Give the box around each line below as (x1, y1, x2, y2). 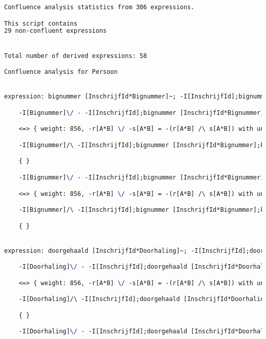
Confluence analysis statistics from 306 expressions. (4, 4, 195, 11)
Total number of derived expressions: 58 (4, 52, 147, 59)
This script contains (4, 19, 78, 27)
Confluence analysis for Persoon (4, 68, 118, 76)
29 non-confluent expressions (4, 27, 107, 35)
